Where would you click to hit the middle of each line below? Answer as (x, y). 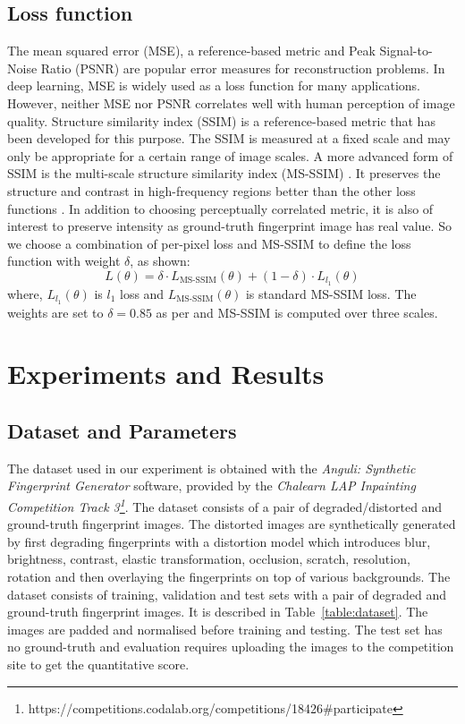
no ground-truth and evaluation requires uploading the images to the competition (231, 647)
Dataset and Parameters (122, 430)
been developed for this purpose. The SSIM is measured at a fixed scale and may (229, 138)
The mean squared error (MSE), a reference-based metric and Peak (191, 51)
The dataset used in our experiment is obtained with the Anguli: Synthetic (211, 468)
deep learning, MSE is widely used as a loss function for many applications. (214, 85)
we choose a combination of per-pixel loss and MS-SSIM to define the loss (209, 243)
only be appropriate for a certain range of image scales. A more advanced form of (230, 155)
